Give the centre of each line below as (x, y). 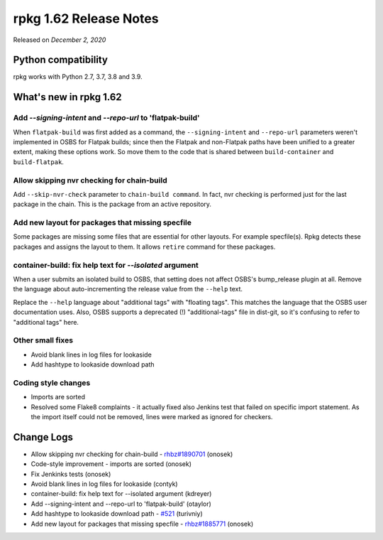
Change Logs (43, 437)
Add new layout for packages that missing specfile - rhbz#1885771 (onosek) (142, 524)
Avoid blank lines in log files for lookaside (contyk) (104, 484)
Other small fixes (43, 340)
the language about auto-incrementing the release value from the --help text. (128, 289)
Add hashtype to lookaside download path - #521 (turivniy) (117, 514)
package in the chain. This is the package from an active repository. (112, 204)
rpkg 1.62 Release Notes (86, 18)
